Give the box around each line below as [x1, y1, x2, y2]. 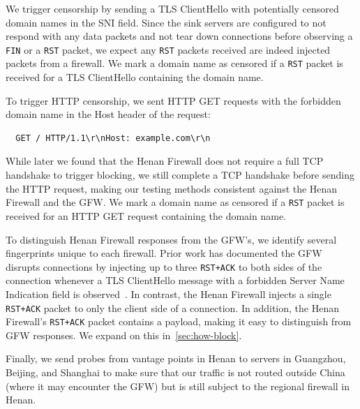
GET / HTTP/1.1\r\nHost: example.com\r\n [15, 133, 211, 143]
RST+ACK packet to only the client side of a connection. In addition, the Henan [6, 300, 339, 315]
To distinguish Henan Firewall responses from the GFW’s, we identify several [6, 232, 337, 246]
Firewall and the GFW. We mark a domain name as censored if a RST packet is [6, 195, 345, 209]
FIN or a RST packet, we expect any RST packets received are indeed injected [6, 42, 331, 57]
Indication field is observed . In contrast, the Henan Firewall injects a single [6, 286, 331, 301]
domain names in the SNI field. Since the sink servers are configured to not [6, 15, 327, 29]
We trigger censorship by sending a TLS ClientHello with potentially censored [6, 1, 339, 15]
